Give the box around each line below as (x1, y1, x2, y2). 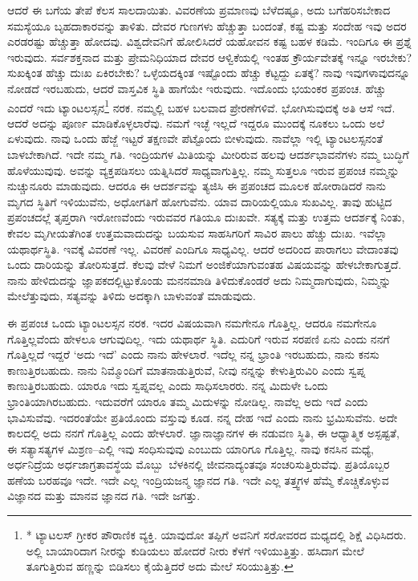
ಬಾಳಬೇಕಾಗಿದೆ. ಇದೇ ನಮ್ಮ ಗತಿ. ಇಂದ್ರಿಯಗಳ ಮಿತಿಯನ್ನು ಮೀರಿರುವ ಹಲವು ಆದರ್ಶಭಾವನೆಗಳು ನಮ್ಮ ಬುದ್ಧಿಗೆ (7, 146, 409, 162)
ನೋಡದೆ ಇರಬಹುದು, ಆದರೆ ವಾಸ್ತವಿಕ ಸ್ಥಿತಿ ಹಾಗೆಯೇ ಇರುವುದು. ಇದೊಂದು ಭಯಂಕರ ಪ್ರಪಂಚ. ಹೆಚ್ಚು (7, 79, 387, 96)
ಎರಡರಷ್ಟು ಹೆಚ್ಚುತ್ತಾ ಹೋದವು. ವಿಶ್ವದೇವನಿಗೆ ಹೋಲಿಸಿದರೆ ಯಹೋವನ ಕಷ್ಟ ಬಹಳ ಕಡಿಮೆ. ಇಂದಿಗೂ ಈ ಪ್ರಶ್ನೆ (7, 33, 412, 50)
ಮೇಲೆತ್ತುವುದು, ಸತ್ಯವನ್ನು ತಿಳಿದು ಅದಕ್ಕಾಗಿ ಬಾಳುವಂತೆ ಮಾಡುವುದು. (7, 287, 256, 304)
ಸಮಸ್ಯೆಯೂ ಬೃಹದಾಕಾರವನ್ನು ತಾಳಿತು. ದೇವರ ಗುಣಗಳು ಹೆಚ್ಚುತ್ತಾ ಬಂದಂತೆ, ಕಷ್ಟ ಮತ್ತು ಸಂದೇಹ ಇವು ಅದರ (7, 17, 407, 34)
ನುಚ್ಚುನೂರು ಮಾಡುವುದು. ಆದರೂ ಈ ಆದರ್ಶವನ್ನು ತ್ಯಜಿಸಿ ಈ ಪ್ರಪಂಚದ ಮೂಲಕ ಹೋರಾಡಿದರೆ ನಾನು (7, 177, 387, 194)
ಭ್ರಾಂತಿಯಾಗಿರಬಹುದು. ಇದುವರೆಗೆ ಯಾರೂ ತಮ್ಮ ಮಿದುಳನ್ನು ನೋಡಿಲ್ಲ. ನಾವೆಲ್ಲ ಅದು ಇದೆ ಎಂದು (7, 392, 368, 409)
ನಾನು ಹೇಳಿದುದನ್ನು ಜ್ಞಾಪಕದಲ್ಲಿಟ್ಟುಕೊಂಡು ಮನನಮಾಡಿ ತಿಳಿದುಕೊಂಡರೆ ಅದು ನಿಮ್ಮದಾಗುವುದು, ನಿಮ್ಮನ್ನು (7, 271, 392, 288)
